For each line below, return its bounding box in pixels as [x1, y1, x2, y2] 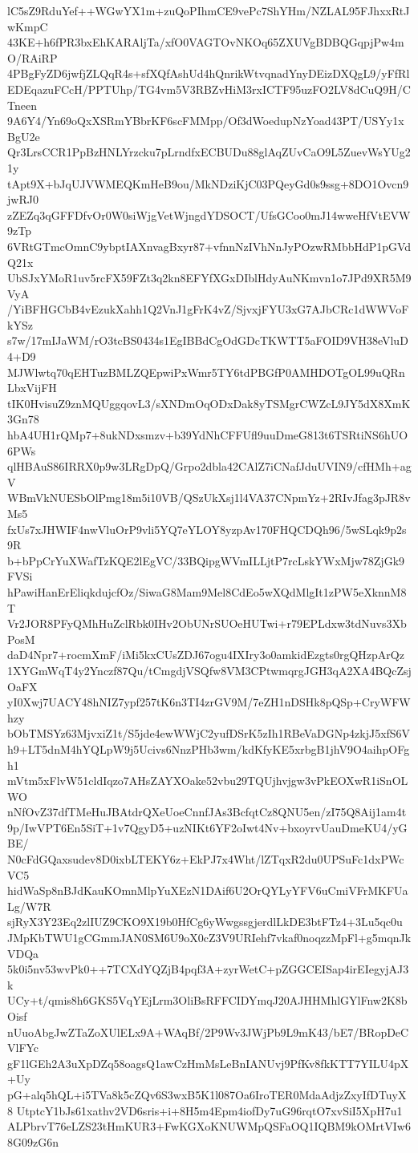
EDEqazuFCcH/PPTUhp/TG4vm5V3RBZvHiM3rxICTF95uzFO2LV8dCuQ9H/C [7, 80, 411, 97]
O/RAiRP [7, 49, 58, 66]
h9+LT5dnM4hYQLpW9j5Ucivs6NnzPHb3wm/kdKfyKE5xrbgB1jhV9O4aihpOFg [7, 740, 410, 757]
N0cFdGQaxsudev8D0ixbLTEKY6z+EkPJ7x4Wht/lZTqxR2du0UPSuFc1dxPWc [7, 851, 404, 868]
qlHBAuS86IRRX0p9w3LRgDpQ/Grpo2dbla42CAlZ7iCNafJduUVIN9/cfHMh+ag [7, 458, 412, 475]
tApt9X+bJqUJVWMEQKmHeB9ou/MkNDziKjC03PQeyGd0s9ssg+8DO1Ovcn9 [7, 175, 409, 192]
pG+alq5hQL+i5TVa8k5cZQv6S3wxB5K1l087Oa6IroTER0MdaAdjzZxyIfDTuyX [7, 1086, 407, 1102]
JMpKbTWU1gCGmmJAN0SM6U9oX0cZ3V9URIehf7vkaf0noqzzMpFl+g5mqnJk [7, 929, 412, 946]
